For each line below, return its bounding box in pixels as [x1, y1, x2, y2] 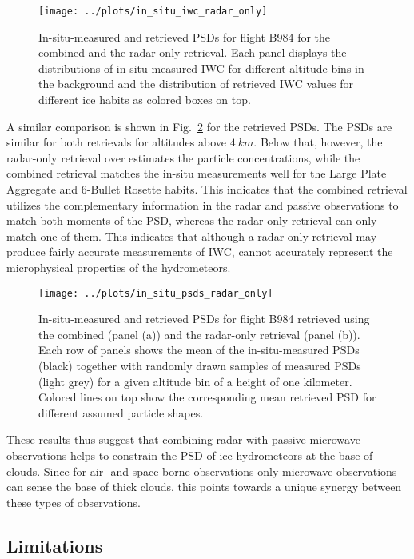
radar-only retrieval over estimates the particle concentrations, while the [6, 149, 360, 166]
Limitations [6, 533, 103, 557]
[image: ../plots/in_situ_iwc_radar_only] [38, 6, 268, 17]
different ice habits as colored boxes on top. [38, 91, 251, 108]
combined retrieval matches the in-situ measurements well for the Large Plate [6, 165, 387, 182]
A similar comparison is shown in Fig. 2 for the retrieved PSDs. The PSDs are [6, 118, 392, 134]
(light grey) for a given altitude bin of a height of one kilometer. [38, 373, 352, 389]
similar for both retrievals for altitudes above [6, 134, 227, 150]
